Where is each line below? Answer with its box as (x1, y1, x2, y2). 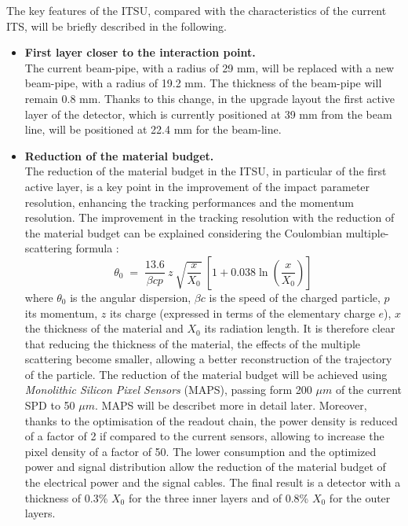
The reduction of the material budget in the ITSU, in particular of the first (24, 163, 387, 179)
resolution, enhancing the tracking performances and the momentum (24, 193, 354, 210)
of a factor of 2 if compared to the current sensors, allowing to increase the (24, 428, 384, 444)
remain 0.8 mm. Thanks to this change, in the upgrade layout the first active (24, 90, 395, 106)
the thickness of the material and (24, 320, 184, 337)
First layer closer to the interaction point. (24, 44, 256, 61)
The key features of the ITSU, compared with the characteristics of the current (6, 2, 387, 18)
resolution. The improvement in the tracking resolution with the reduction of (24, 209, 395, 226)
